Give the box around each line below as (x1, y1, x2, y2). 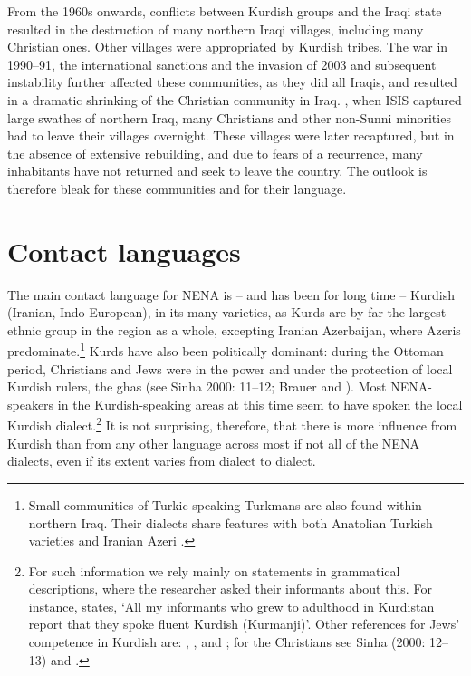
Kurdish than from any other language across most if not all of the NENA (7, 433, 419, 452)
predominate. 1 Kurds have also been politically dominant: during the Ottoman (7, 339, 444, 361)
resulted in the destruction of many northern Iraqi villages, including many (7, 19, 424, 38)
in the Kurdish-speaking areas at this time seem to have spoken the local (57, 394, 463, 413)
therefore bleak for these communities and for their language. (7, 179, 347, 198)
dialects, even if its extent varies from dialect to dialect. (7, 451, 316, 470)
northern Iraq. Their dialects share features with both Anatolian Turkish (28, 513, 433, 532)
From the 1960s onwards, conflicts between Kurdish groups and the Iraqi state (7, 2, 442, 20)
